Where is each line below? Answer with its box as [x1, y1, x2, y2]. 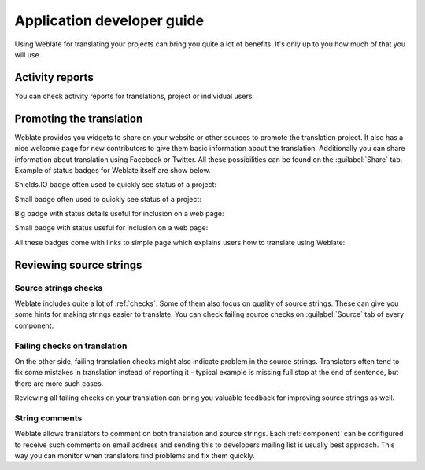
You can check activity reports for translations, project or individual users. [14, 91, 255, 101]
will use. [14, 50, 42, 59]
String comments [14, 413, 83, 424]
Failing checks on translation [14, 340, 128, 351]
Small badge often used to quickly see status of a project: [14, 194, 202, 204]
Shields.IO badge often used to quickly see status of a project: [14, 180, 216, 189]
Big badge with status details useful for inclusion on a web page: [14, 209, 224, 218]
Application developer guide [14, 12, 205, 29]
